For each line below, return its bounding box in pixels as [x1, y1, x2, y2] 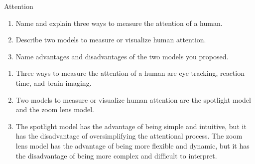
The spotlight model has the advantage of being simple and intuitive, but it [15, 121, 247, 131]
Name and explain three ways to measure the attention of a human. [15, 17, 223, 28]
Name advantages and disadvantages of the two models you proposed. [15, 51, 229, 61]
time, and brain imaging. [15, 77, 92, 88]
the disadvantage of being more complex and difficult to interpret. [15, 150, 217, 161]
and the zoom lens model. [15, 104, 94, 115]
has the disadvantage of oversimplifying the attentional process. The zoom [15, 131, 243, 141]
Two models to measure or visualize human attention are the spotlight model [15, 94, 251, 105]
